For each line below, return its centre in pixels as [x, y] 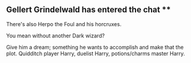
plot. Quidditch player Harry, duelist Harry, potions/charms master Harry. [95, 53]
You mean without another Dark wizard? [56, 36]
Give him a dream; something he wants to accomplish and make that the [95, 47]
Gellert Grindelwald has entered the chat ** [89, 10]
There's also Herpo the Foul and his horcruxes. [64, 24]
